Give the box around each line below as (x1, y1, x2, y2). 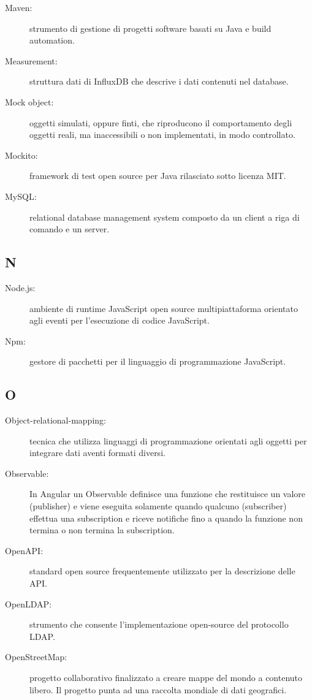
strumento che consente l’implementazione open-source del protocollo (29, 618, 289, 631)
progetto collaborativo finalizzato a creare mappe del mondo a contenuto (29, 671, 303, 683)
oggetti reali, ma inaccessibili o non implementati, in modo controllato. (29, 128, 295, 141)
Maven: (5, 1, 32, 13)
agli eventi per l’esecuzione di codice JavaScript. (29, 314, 210, 327)
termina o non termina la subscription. (29, 523, 175, 536)
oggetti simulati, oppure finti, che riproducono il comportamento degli (29, 116, 292, 129)
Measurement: (5, 54, 58, 67)
